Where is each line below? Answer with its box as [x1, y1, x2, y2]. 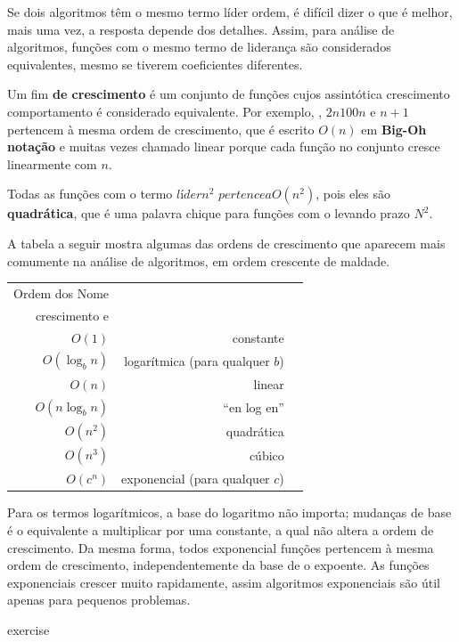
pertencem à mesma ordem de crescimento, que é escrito [7, 119, 315, 138]
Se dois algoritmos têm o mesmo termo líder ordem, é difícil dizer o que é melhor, [7, 3, 453, 20]
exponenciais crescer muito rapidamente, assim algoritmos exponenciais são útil [7, 573, 440, 591]
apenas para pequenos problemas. [7, 590, 191, 609]
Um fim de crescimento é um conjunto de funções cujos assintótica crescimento [7, 85, 450, 103]
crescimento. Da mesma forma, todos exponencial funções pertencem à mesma [7, 538, 434, 557]
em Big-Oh [361, 119, 427, 138]
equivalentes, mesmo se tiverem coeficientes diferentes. [7, 54, 303, 73]
